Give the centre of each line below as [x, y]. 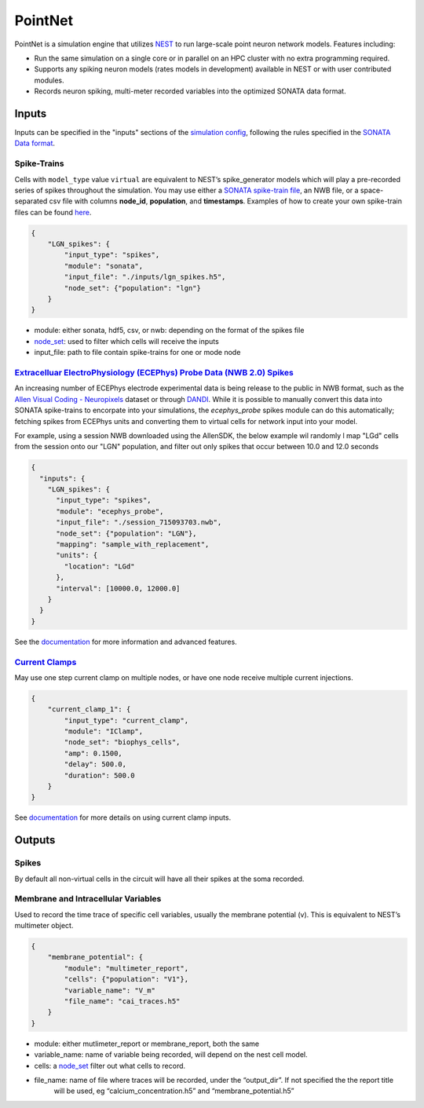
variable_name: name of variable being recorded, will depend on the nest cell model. [171, 1055]
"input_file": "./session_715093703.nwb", [139, 523]
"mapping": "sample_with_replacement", [133, 545]
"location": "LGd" [99, 566]
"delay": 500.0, [95, 764]
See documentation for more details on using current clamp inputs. [123, 817]
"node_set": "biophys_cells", [122, 742]
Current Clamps [46, 662]
